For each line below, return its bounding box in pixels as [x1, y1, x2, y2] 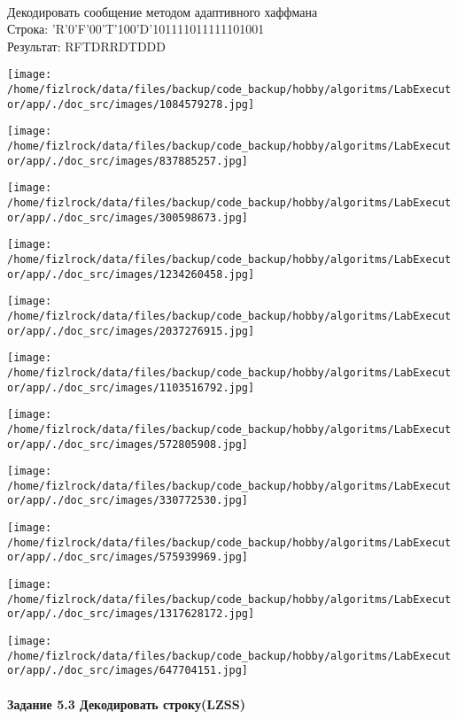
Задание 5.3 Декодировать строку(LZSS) [7, 694, 245, 713]
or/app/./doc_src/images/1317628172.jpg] [7, 607, 255, 621]
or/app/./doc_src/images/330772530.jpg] [7, 494, 249, 507]
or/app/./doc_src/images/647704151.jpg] [7, 664, 249, 677]
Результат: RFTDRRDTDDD [7, 36, 167, 55]
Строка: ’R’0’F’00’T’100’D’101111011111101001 [7, 19, 265, 38]
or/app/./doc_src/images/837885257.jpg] [7, 154, 249, 167]
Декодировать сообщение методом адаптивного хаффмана [7, 2, 318, 20]
